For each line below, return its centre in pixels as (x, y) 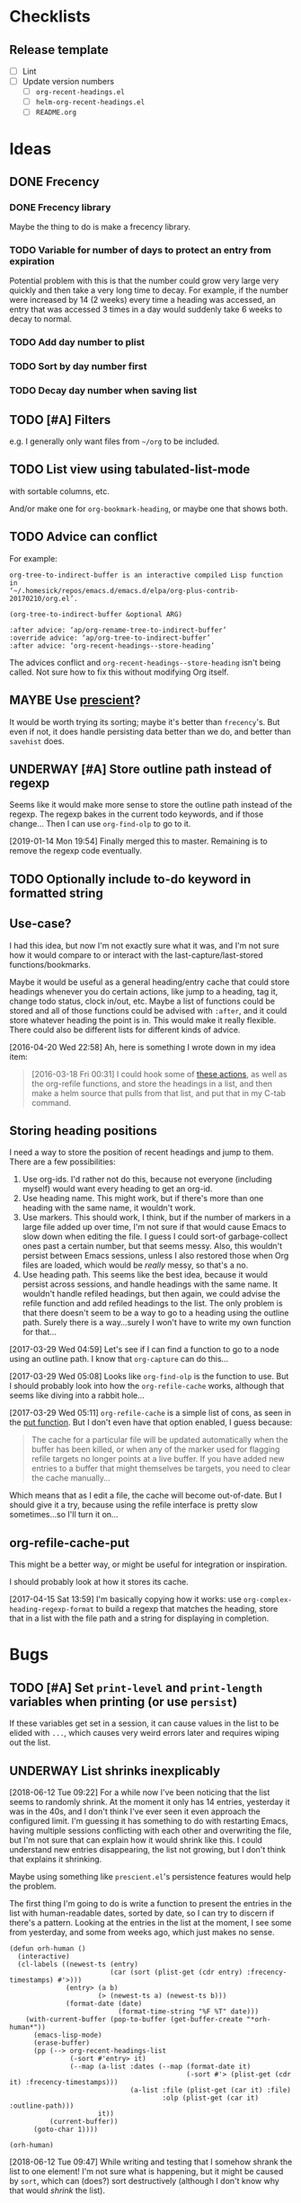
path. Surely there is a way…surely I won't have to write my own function (157, 1323)
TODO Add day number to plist (77, 342)
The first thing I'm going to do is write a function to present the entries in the (150, 1903)
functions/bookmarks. (50, 964)
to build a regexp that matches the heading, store (187, 1609)
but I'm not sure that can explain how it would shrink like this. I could (136, 1840)
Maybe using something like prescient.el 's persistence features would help (150, 1876)
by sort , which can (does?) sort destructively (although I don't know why (145, 2181)
